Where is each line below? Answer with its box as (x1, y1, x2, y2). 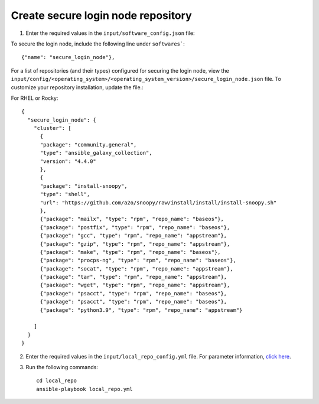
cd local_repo (36, 377, 77, 384)
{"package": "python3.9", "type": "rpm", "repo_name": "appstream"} (40, 307, 243, 313)
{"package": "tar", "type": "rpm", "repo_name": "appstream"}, (40, 273, 227, 281)
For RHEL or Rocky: (11, 95, 58, 102)
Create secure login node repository (11, 9, 192, 22)
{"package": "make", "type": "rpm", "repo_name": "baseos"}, (40, 249, 221, 255)
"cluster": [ (33, 125, 71, 132)
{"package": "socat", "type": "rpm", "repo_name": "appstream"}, (40, 265, 233, 272)
